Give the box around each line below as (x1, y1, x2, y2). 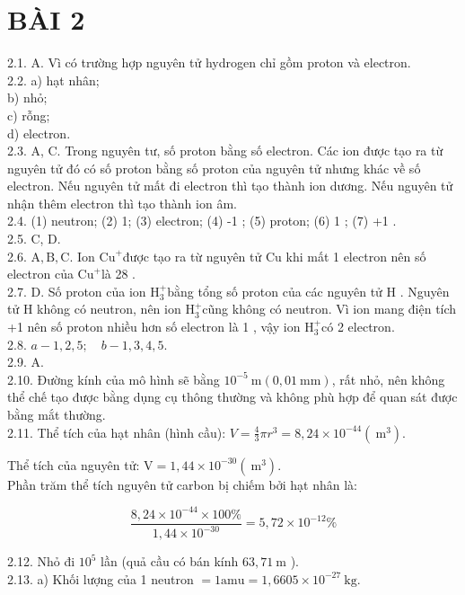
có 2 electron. (321, 317, 395, 336)
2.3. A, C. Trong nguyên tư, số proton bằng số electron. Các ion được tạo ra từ (7, 141, 443, 160)
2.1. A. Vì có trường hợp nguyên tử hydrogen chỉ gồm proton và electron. (7, 53, 411, 72)
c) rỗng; (7, 105, 50, 124)
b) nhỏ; (7, 88, 48, 107)
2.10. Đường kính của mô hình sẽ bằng (7, 369, 220, 388)
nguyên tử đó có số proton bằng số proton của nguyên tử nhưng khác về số (7, 158, 421, 177)
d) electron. (7, 123, 71, 142)
